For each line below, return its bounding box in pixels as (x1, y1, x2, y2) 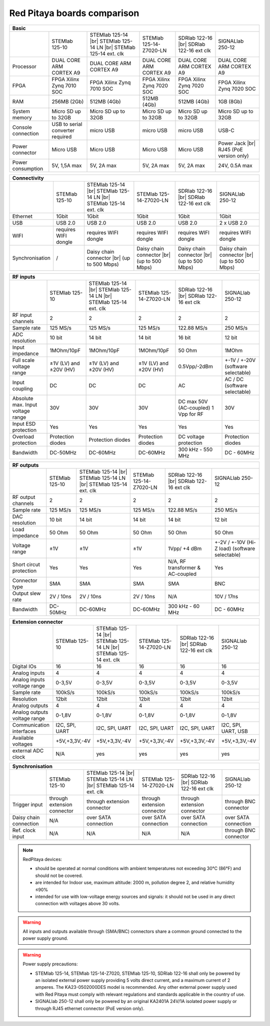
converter (51, 127, 75, 134)
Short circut (12, 561, 40, 568)
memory (12, 114, 32, 121)
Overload (12, 433, 34, 440)
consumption (12, 165, 43, 172)
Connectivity (12, 175, 44, 182)
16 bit (178, 334, 191, 341)
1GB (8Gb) (218, 98, 242, 105)
